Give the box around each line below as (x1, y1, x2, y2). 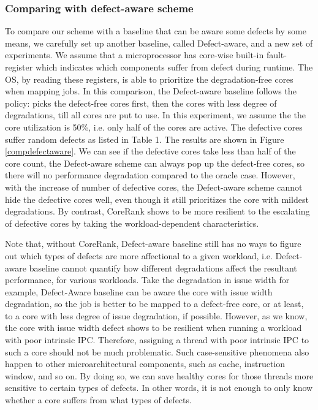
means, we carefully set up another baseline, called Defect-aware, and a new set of (5, 36, 313, 49)
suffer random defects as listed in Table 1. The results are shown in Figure (5, 132, 284, 145)
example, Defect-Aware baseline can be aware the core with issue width (5, 285, 273, 298)
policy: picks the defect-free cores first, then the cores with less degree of (5, 96, 277, 109)
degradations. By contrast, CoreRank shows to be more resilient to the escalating (5, 205, 310, 218)
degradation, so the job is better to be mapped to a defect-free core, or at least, (5, 297, 304, 310)
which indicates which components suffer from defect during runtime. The (35, 61, 313, 73)
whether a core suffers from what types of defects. (5, 393, 192, 406)
